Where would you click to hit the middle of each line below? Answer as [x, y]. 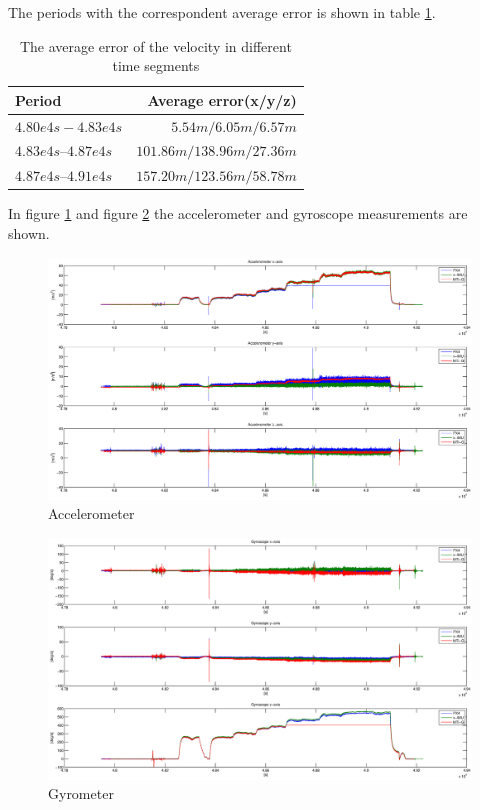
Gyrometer [81, 793]
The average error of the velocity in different [155, 45]
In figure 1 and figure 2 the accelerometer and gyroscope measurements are [238, 213]
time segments [156, 65]
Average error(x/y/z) [222, 99]
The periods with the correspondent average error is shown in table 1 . [222, 12]
